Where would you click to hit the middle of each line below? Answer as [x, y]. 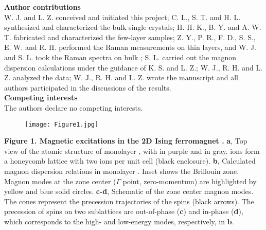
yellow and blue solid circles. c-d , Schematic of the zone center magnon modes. [129, 191]
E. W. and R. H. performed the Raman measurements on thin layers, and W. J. [130, 47]
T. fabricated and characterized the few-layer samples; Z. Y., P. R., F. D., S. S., [130, 37]
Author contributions [42, 7]
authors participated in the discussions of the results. [88, 87]
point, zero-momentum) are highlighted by [190, 181]
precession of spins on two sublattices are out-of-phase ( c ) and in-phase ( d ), [124, 211]
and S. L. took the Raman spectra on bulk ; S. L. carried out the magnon [120, 57]
